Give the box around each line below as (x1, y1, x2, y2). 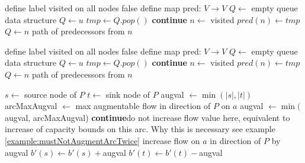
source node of (24, 88, 76, 100)
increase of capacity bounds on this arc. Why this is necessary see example (5, 123, 275, 135)
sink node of (105, 88, 150, 100)
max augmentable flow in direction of (75, 100, 211, 112)
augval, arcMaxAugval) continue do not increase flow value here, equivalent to (5, 111, 290, 123)
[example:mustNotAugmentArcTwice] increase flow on (5, 134, 200, 146)
